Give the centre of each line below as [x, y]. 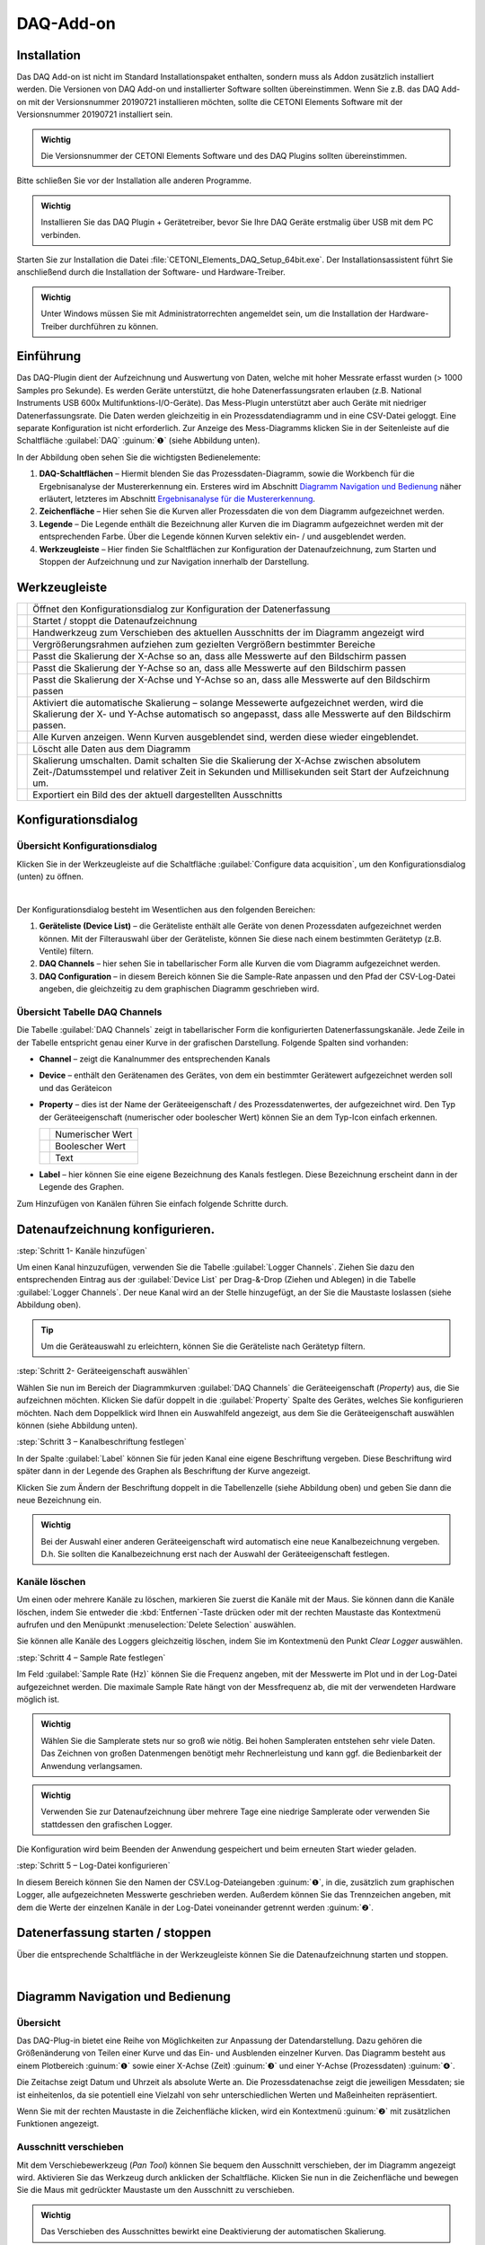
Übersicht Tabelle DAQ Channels [89, 1012]
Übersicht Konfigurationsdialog [87, 846]
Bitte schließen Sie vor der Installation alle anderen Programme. [134, 180]
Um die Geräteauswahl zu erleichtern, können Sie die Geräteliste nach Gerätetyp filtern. [203, 1346]
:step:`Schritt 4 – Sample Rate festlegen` [91, 1658]
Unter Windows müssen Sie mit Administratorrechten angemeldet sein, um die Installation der [214, 313]
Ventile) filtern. [66, 951]
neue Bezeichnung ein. [59, 1500]
